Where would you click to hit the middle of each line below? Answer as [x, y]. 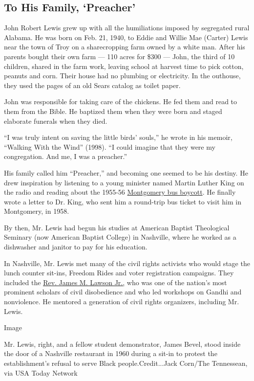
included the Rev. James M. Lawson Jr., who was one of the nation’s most [116, 282]
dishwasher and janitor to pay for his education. [76, 247]
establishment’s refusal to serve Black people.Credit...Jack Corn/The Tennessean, [126, 363]
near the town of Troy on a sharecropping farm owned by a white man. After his [125, 47]
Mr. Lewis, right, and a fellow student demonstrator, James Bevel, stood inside [122, 344]
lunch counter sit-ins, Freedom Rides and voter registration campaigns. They [119, 273]
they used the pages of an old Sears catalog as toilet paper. [92, 85]
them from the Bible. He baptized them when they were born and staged [113, 111]
